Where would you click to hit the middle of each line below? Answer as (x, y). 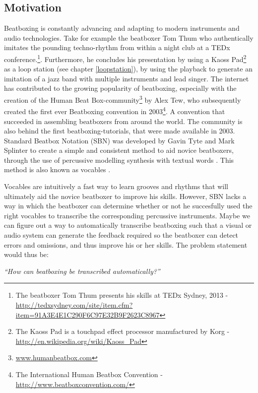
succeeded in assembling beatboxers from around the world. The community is (123, 121)
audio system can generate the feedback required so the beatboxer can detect (121, 235)
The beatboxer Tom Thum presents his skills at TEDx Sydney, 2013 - (122, 295)
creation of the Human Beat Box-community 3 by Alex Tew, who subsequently (123, 99)
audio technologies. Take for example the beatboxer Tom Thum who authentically (129, 37)
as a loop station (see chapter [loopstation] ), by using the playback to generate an (128, 69)
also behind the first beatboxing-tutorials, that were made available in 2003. (120, 131)
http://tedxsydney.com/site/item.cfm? (74, 305)
